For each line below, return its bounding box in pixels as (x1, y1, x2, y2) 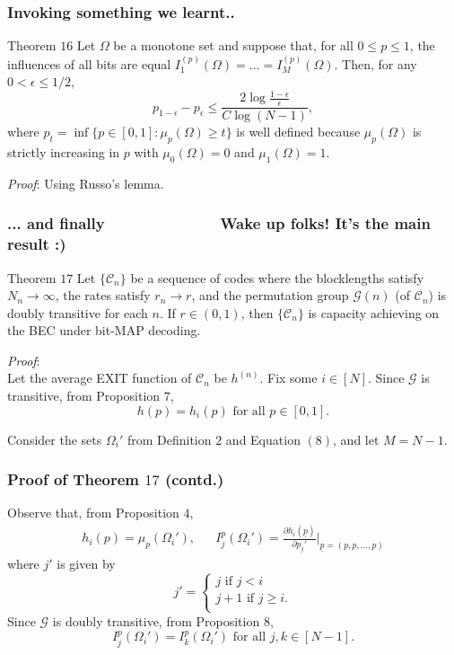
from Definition (127, 429, 212, 448)
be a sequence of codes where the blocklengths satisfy (130, 268, 424, 287)
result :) (7, 233, 66, 255)
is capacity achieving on (308, 303, 440, 322)
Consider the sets (7, 429, 102, 448)
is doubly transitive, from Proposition (52, 611, 260, 630)
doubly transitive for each (7, 303, 148, 322)
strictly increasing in (7, 142, 120, 161)
